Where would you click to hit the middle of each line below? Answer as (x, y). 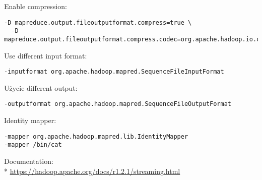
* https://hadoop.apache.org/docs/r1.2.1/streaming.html (92, 171)
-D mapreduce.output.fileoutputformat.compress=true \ (98, 22)
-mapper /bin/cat (33, 145)
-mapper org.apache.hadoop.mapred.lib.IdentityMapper (96, 136)
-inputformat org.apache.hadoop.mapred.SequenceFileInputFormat (114, 72)
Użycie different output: (41, 87)
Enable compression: (36, 6)
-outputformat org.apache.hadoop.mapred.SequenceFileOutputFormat (118, 104)
